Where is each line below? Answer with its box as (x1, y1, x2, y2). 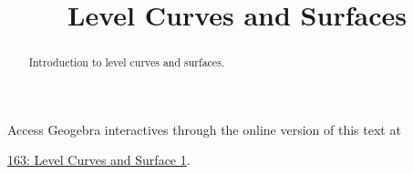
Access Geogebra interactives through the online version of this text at (7, 119, 401, 138)
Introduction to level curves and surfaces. (28, 55, 225, 70)
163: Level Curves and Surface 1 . (7, 150, 191, 169)
